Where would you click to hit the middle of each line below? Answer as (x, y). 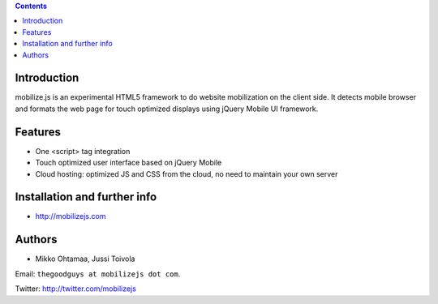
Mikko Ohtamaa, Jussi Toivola (85, 259)
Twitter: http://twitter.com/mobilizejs (76, 289)
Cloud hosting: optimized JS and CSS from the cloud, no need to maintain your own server (187, 173)
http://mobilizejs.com (71, 216)
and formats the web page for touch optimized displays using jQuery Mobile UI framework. (167, 109)
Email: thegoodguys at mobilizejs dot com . (98, 274)
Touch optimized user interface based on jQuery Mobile (129, 163)
